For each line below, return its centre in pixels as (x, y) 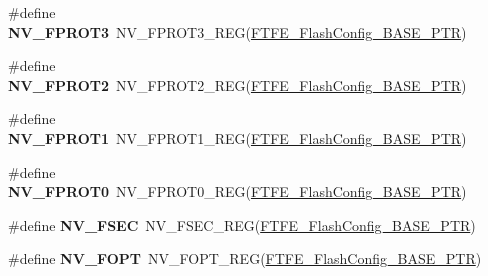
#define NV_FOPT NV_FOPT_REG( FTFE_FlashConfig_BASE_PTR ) (245, 258)
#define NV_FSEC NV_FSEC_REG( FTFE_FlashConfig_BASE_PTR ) (242, 224)
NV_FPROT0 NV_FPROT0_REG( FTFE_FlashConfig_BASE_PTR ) (237, 191)
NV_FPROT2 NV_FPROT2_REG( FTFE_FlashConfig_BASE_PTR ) (237, 84)
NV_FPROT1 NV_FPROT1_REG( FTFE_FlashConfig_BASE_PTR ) (237, 137)
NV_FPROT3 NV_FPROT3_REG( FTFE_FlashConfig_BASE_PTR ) (237, 31)
